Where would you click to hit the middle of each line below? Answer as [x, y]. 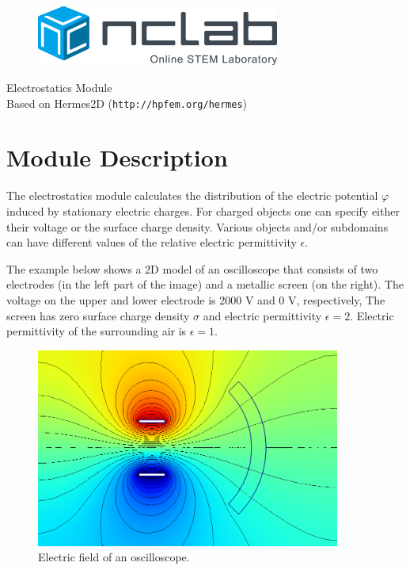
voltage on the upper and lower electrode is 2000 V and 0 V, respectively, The [196, 299]
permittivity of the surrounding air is [97, 331]
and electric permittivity [262, 315]
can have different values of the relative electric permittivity [152, 242]
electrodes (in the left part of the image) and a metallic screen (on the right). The [205, 284]
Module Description [117, 157]
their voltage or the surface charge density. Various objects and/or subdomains [197, 226]
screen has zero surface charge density [98, 315]
